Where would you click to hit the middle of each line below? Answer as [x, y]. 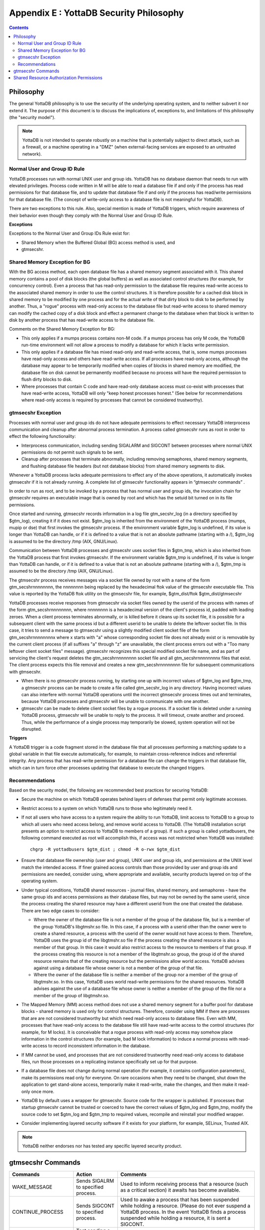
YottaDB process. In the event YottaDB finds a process [183, 1212]
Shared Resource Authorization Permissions [58, 78]
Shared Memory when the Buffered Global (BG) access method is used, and [98, 242]
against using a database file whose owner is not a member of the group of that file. [118, 968]
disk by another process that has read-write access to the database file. [82, 320]
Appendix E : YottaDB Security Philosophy [96, 13]
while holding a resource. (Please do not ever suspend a [185, 1205]
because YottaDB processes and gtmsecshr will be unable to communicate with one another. [115, 702]
